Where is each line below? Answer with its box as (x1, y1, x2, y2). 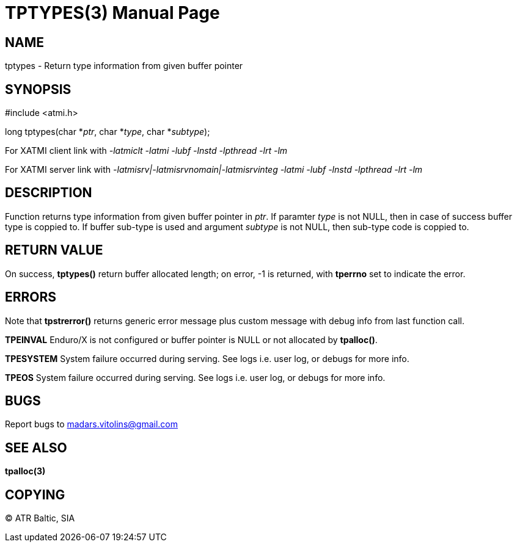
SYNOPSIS (5, 81, 71, 97)
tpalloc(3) (5, 466, 46, 477)
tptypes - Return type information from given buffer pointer (5, 60, 243, 71)
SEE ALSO (5, 440, 67, 455)
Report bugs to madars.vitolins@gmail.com (5, 419, 178, 430)
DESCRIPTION (5, 185, 92, 201)
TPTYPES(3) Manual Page (5, 2, 220, 23)
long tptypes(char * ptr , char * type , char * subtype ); (5, 126, 210, 137)
